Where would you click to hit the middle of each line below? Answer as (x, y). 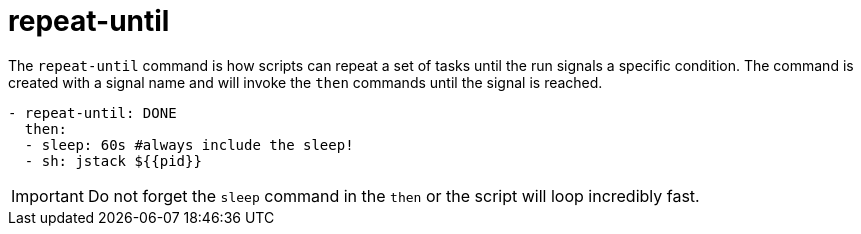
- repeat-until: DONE (92, 112)
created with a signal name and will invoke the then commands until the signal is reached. (305, 82)
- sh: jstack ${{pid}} (113, 160)
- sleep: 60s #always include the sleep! (189, 144)
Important (47, 195)
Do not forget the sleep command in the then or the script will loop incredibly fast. (393, 195)
